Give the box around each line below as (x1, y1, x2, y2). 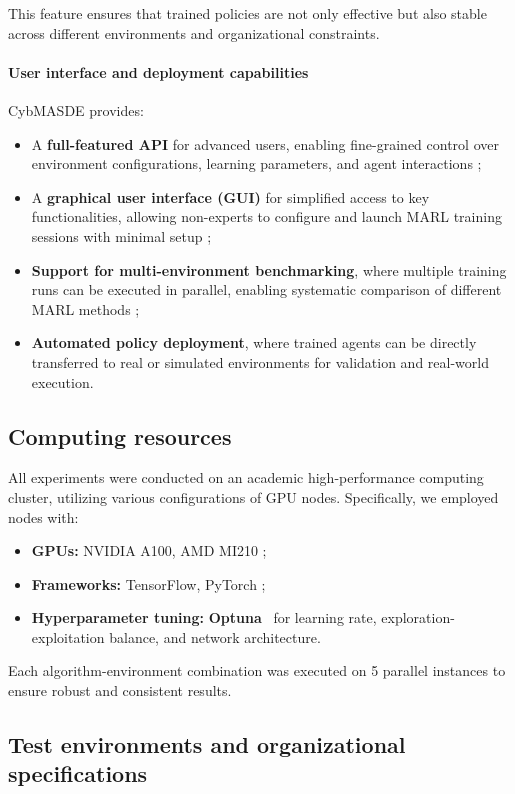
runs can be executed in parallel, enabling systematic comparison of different (31, 279, 502, 300)
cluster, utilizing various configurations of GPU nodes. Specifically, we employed (8, 486, 499, 507)
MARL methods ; (31, 298, 140, 319)
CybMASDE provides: (8, 99, 144, 120)
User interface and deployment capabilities (8, 61, 309, 82)
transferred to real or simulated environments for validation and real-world (31, 351, 489, 372)
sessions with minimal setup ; (31, 225, 212, 246)
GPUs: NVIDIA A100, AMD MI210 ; (31, 540, 267, 561)
